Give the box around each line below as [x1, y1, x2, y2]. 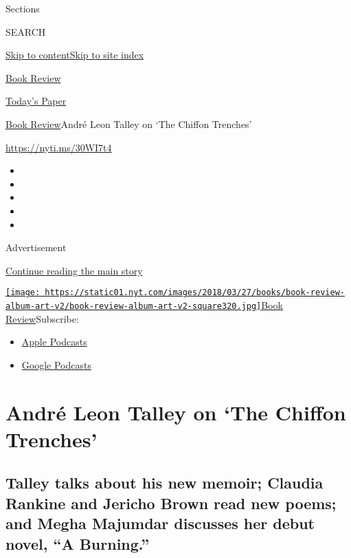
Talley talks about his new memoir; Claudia [5, 472, 324, 493]
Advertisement [5, 240, 67, 255]
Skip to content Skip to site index [5, 47, 144, 62]
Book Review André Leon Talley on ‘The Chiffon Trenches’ [5, 116, 252, 131]
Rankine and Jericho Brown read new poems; [5, 492, 337, 513]
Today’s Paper [5, 94, 67, 108]
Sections [5, 1, 40, 15]
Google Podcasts [21, 357, 91, 372]
